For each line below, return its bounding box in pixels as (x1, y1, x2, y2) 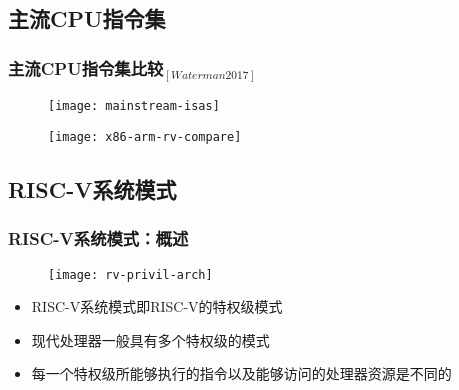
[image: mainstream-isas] (48, 99, 220, 114)
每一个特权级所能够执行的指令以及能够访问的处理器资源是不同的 (31, 363, 452, 384)
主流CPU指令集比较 (8, 55, 164, 80)
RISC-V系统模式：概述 (8, 226, 189, 251)
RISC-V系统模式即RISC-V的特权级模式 (31, 296, 283, 317)
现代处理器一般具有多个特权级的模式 (31, 329, 270, 350)
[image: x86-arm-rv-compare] (48, 129, 242, 144)
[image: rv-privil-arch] (48, 267, 213, 282)
